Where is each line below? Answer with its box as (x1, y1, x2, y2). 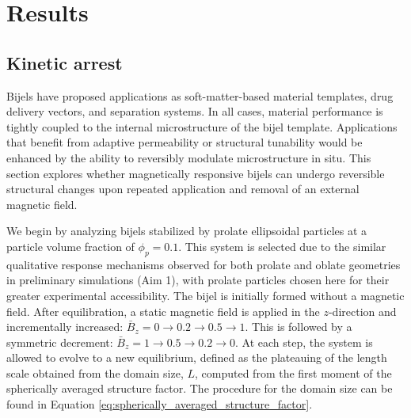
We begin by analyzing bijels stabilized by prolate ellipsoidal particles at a (6, 222, 367, 239)
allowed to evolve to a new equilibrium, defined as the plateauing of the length (6, 349, 387, 366)
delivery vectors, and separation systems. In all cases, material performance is (6, 103, 383, 120)
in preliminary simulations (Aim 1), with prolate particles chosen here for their (6, 272, 390, 288)
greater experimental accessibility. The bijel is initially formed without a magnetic (6, 287, 405, 303)
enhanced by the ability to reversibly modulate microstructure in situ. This (6, 149, 371, 165)
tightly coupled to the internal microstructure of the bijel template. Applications (6, 118, 398, 135)
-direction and (328, 302, 397, 319)
